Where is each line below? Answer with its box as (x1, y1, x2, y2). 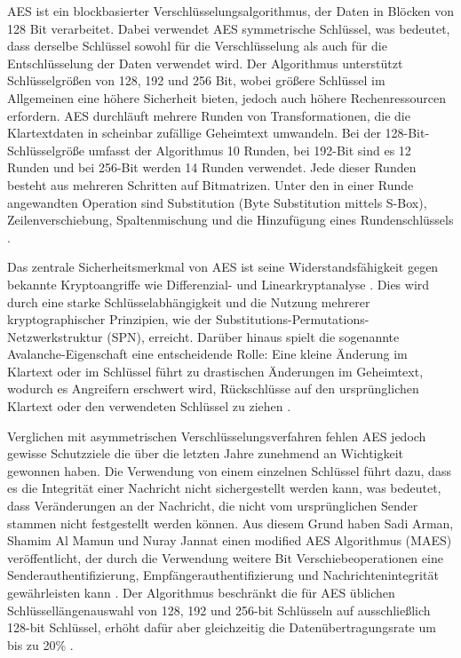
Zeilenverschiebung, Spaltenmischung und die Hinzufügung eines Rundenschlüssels (7, 210, 454, 229)
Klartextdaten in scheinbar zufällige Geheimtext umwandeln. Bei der (7, 123, 381, 142)
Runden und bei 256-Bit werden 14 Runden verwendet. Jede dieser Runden (7, 158, 417, 177)
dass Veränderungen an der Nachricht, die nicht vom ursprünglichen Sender (7, 496, 418, 515)
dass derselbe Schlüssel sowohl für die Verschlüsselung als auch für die (7, 36, 387, 55)
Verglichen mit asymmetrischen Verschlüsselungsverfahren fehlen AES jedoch (7, 426, 426, 445)
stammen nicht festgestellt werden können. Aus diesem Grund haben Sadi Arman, (7, 513, 454, 532)
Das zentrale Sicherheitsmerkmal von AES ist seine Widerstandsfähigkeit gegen (7, 258, 439, 276)
